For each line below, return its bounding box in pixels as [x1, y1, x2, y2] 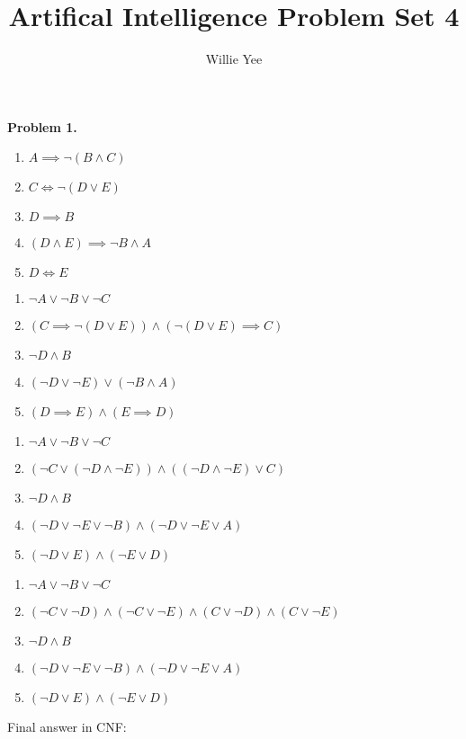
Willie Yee [205, 49, 263, 68]
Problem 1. [7, 117, 77, 136]
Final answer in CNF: [7, 717, 127, 736]
